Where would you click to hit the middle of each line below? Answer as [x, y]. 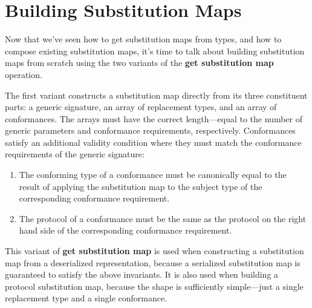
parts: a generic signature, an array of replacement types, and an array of [141, 107]
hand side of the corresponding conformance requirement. [125, 230]
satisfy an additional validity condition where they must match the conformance [153, 142]
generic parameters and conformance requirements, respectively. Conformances [150, 130]
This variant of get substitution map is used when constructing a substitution [154, 251]
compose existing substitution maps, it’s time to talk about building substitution [155, 51]
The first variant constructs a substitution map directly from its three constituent [156, 95]
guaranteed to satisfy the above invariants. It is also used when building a [142, 274]
